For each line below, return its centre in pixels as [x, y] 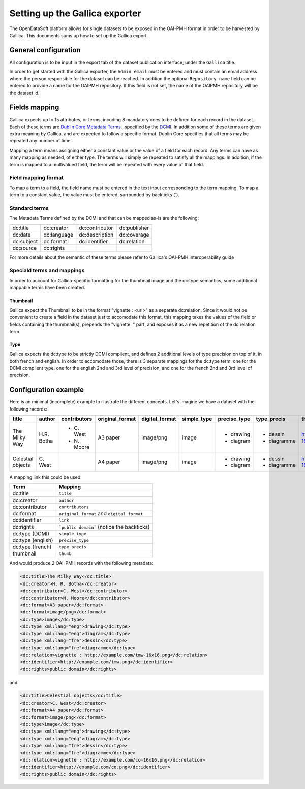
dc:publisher [134, 228]
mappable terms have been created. [48, 288]
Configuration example [47, 390]
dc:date [22, 235]
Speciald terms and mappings [47, 271]
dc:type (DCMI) [31, 534]
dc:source [25, 248]
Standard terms [29, 208]
